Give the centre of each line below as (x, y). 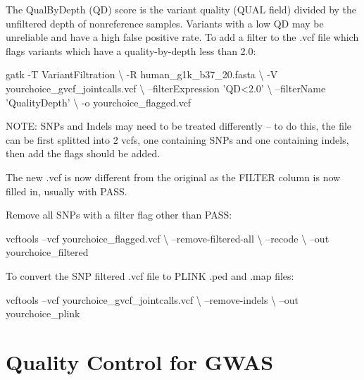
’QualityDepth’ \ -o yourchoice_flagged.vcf (99, 102)
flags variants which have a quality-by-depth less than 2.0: (131, 50)
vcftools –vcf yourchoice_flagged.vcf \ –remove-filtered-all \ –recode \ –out (168, 238)
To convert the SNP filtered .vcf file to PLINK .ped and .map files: (150, 275)
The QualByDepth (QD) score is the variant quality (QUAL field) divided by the (181, 9)
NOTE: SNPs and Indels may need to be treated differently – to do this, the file (179, 126)
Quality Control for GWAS (140, 361)
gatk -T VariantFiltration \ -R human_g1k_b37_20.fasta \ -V (142, 74)
